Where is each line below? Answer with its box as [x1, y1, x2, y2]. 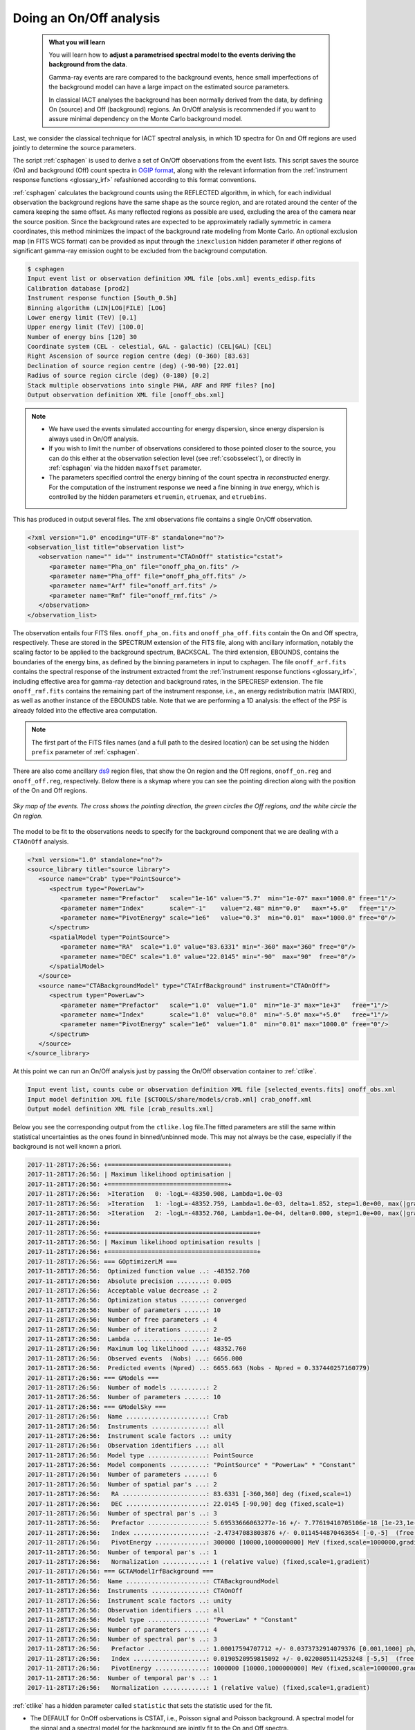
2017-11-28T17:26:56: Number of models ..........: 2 [27, 1383, 217, 1391]
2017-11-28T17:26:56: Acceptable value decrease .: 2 [27, 1287, 217, 1295]
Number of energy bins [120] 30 [27, 333, 138, 340]
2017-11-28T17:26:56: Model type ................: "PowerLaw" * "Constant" [27, 1616, 297, 1624]
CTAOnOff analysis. [12, 837, 69, 846]
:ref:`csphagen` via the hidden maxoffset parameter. [48, 464, 202, 472]
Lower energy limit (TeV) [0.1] [27, 313, 138, 321]
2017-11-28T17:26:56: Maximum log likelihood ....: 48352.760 [27, 1345, 247, 1353]
